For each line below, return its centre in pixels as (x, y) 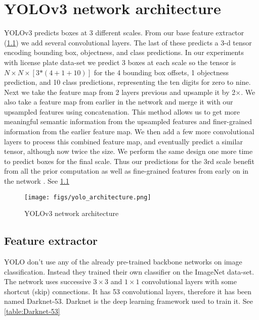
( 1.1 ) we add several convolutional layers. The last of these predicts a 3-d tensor (128, 42)
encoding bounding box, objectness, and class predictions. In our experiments (124, 52)
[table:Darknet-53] (32, 311)
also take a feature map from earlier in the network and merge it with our (119, 102)
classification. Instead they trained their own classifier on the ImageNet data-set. (129, 271)
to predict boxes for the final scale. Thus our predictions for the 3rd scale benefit (129, 161)
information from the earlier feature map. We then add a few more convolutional (129, 131)
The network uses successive (48, 281)
